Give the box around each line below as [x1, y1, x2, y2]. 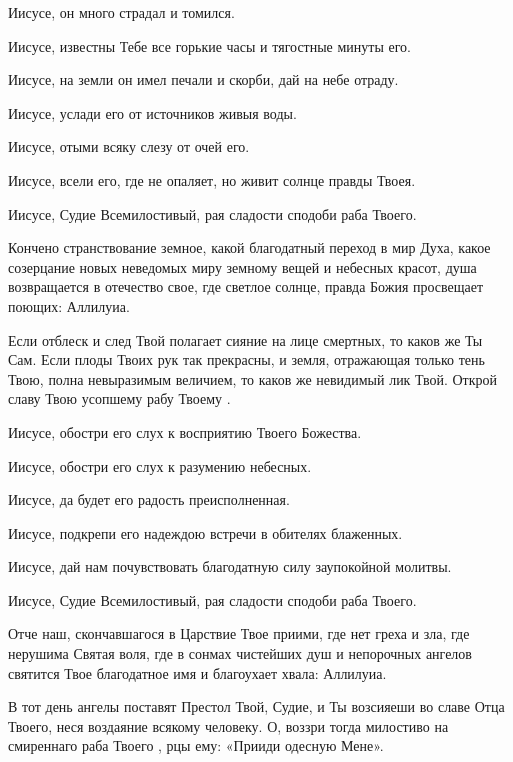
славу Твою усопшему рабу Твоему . [8, 388, 231, 409]
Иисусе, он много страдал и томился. [8, 2, 235, 22]
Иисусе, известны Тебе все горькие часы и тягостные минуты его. [8, 35, 412, 56]
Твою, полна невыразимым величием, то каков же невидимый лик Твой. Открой [8, 368, 498, 389]
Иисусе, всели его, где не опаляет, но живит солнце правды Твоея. [8, 169, 416, 190]
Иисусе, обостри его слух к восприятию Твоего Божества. [8, 421, 362, 442]
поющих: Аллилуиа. [8, 295, 130, 316]
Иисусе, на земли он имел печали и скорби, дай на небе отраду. [8, 69, 399, 90]
